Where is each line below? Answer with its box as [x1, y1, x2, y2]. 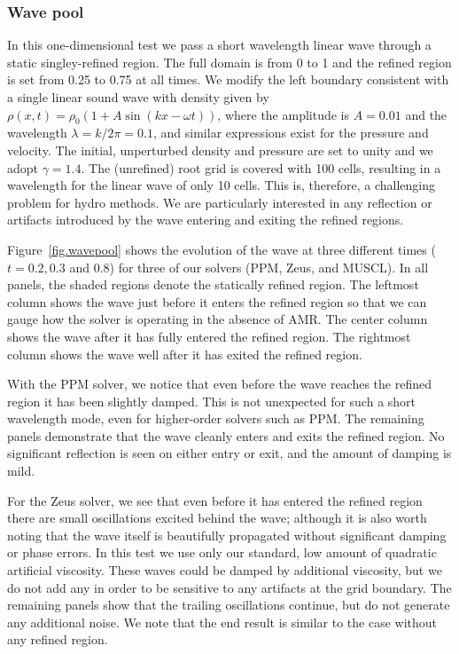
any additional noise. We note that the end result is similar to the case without [7, 612, 438, 631]
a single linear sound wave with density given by [7, 88, 269, 106]
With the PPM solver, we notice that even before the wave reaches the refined [7, 374, 432, 393]
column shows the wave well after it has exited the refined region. [7, 344, 362, 363]
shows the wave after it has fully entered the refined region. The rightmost [7, 327, 411, 345]
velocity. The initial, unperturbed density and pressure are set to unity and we [7, 140, 433, 159]
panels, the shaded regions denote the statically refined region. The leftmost [7, 275, 419, 294]
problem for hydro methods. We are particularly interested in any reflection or [7, 193, 432, 211]
